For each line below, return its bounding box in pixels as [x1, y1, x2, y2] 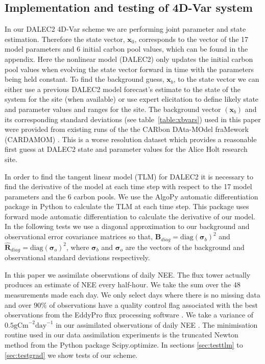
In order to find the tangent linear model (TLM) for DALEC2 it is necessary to [5, 171, 253, 181]
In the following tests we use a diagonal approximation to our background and [5, 221, 250, 232]
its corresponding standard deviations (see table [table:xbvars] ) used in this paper [5, 113, 261, 124]
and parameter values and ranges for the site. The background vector [5, 103, 221, 114]
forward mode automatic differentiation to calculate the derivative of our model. [5, 211, 255, 221]
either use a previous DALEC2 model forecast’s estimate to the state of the [5, 83, 240, 94]
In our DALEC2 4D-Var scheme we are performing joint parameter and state [5, 24, 246, 34]
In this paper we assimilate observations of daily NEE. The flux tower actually [5, 269, 251, 280]
